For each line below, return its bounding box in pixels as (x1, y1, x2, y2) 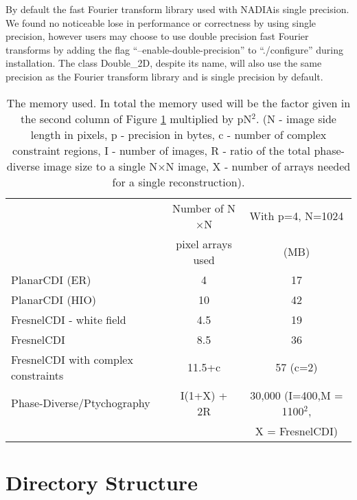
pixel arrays (176, 235, 232, 252)
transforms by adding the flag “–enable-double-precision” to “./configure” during (5, 42, 344, 56)
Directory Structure (5, 468, 198, 496)
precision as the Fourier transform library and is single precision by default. (5, 69, 323, 83)
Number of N (172, 199, 236, 216)
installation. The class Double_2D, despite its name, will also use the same (5, 56, 322, 70)
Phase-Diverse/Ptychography (11, 395, 150, 411)
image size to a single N (43, 157, 158, 174)
